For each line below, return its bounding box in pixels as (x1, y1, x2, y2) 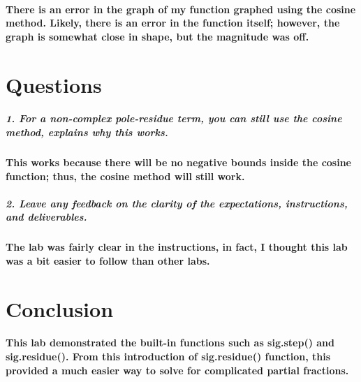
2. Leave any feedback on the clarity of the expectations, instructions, (6, 196, 348, 210)
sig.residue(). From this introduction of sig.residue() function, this (6, 349, 331, 363)
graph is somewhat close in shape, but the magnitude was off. (6, 29, 309, 43)
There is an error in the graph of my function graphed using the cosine (6, 1, 356, 16)
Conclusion (6, 294, 114, 323)
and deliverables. (6, 210, 87, 224)
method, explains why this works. (6, 124, 168, 139)
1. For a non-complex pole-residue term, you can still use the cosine (6, 111, 342, 126)
